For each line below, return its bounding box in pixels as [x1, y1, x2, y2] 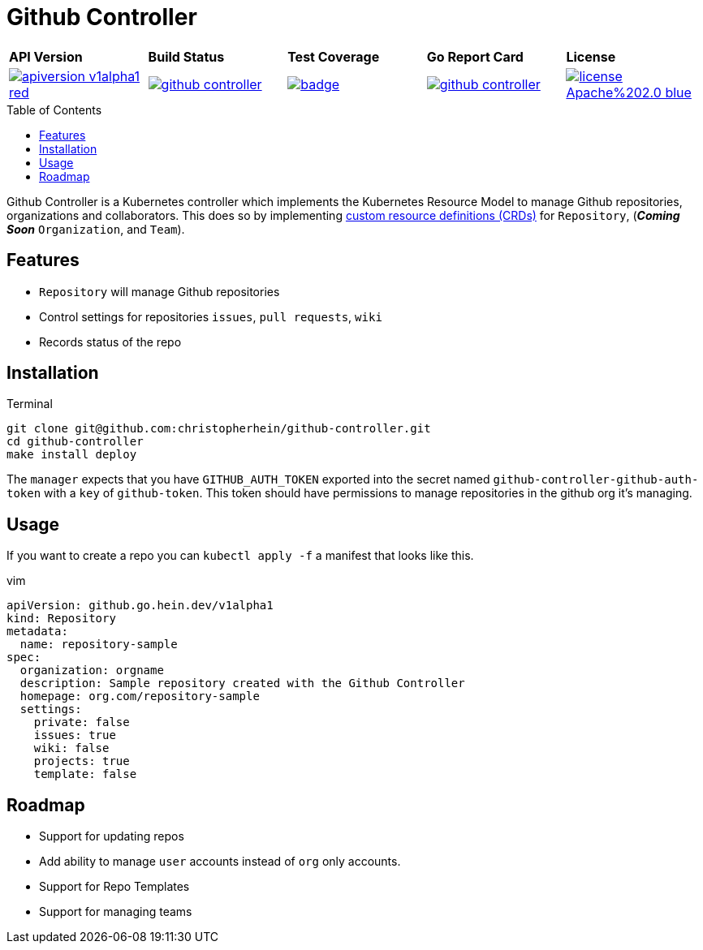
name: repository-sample [19, 638, 178, 651]
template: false [33, 767, 137, 781]
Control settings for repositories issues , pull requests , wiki [39, 309, 382, 324]
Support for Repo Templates [39, 879, 190, 894]
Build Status [148, 48, 225, 65]
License [566, 48, 616, 65]
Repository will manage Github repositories [39, 284, 280, 299]
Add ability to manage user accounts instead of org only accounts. [39, 854, 401, 869]
